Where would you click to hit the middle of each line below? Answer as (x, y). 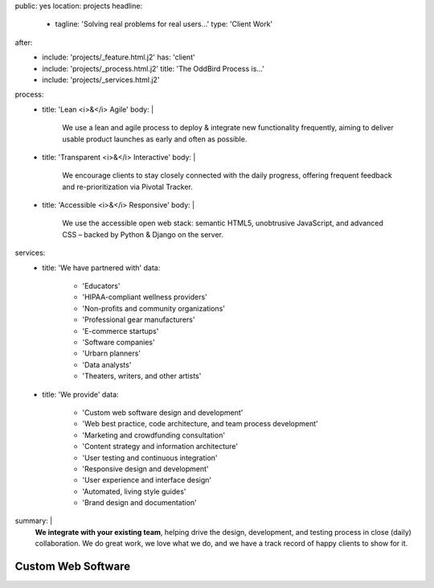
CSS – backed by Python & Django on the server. (143, 234)
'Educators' (101, 286)
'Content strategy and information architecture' (160, 446)
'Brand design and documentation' (139, 503)
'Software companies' (119, 342)
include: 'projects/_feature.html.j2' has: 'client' (119, 57)
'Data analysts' (107, 364)
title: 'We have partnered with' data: (101, 267)
